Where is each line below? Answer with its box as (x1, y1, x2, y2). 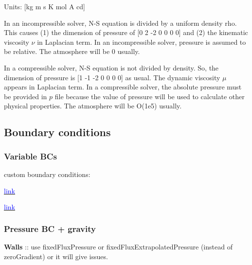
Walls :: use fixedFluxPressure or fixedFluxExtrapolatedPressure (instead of (4, 241, 233, 251)
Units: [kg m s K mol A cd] (4, 1, 85, 11)
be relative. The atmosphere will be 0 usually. (4, 46, 140, 56)
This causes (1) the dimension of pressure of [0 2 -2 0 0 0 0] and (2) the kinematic (4, 27, 248, 37)
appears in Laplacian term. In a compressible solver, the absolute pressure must (4, 82, 242, 92)
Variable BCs (4, 150, 57, 162)
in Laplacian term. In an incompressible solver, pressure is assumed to (37, 36, 246, 47)
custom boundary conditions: (4, 169, 90, 179)
